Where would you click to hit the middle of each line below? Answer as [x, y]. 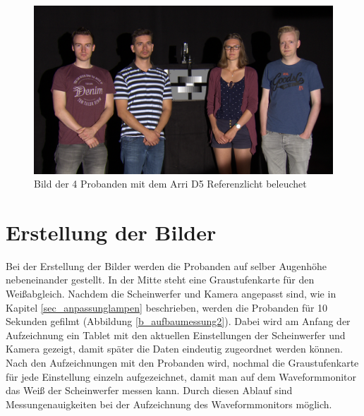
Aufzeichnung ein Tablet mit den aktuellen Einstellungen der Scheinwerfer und [176, 335]
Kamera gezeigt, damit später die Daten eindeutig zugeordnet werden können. [174, 349]
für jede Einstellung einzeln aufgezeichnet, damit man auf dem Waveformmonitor [181, 376]
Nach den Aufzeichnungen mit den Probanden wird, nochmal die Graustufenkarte [182, 362]
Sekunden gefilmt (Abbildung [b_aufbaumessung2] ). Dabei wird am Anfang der [178, 321]
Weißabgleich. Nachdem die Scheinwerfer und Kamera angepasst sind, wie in [171, 293]
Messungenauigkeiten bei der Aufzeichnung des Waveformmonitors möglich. [169, 404]
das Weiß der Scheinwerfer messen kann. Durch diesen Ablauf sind [149, 390]
